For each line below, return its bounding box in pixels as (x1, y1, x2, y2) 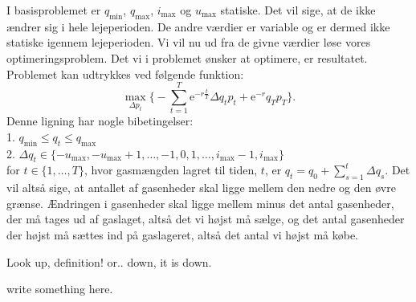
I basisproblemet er (6, 2, 101, 18)
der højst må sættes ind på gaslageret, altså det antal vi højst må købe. (6, 226, 359, 243)
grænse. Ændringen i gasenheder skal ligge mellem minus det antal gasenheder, (6, 194, 394, 211)
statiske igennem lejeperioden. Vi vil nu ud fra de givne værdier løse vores (6, 34, 371, 51)
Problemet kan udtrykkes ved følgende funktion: (6, 65, 244, 82)
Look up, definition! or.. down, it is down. (6, 253, 212, 270)
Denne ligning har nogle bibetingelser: (6, 112, 194, 129)
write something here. (6, 280, 113, 297)
